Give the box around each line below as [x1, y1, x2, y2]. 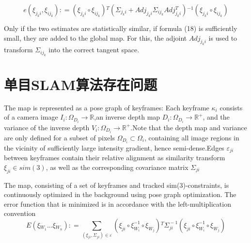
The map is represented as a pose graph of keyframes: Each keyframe [4, 102, 209, 112]
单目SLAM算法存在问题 [4, 74, 157, 94]
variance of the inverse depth [4, 122, 90, 132]
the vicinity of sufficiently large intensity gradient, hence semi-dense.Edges [4, 142, 224, 152]
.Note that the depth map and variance [130, 122, 247, 132]
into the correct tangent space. [48, 45, 140, 55]
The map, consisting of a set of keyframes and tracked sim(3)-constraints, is [4, 180, 229, 190]
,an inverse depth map [94, 112, 160, 122]
